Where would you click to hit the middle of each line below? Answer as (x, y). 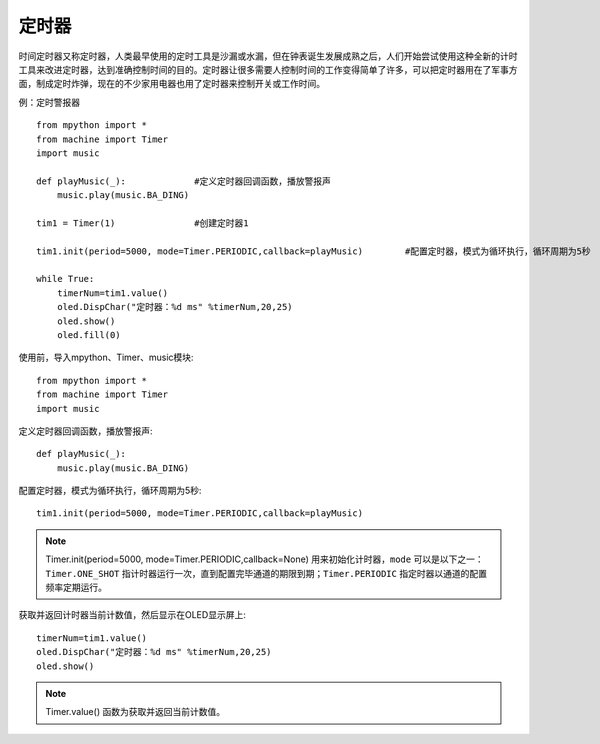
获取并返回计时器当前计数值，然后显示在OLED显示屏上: (132, 615)
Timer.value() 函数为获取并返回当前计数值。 (135, 712)
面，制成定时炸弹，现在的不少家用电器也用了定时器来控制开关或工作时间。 (171, 84)
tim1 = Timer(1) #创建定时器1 (142, 223)
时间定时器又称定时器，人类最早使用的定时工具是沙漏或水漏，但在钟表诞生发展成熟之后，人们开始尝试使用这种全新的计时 (268, 56)
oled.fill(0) (88, 334)
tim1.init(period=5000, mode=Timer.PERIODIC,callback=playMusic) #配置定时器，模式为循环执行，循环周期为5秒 (313, 251)
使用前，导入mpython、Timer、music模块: (106, 357)
